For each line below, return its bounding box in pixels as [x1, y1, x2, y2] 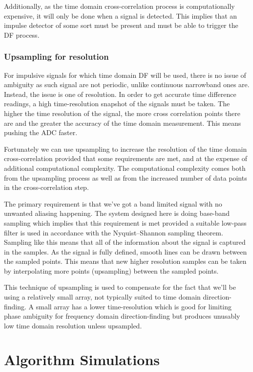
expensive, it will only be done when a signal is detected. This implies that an [4, 10, 237, 21]
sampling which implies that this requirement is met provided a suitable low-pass [4, 217, 247, 228]
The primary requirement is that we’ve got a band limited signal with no [4, 198, 222, 209]
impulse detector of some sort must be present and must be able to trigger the [4, 20, 238, 30]
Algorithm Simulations [4, 349, 160, 369]
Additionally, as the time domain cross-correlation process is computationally [4, 1, 235, 11]
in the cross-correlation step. [4, 182, 89, 192]
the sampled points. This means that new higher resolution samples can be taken [4, 256, 247, 266]
